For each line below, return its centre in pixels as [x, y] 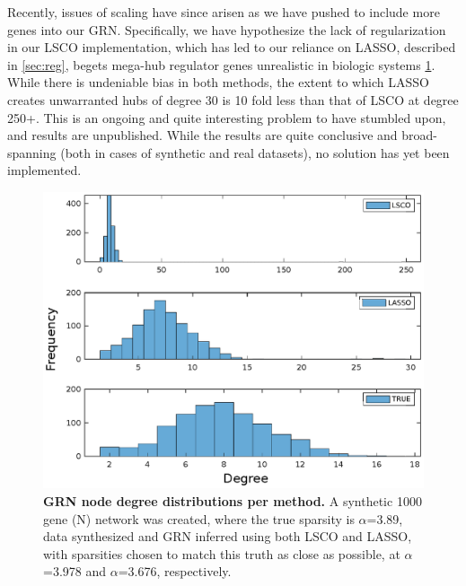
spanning [32, 152]
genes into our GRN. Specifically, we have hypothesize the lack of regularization [227, 29]
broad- [420, 135]
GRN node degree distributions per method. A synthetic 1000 [233, 500]
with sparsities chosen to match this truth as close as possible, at [222, 553]
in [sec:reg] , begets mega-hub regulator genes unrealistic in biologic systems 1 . [221, 64]
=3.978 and [75, 571]
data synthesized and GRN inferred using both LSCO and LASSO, [228, 536]
